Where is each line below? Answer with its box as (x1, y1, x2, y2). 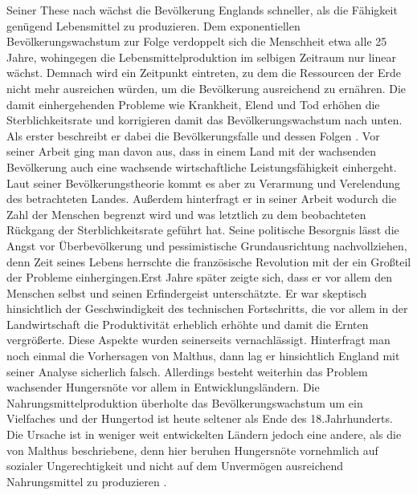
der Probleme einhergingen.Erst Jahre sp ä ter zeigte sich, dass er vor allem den (6, 269, 392, 286)
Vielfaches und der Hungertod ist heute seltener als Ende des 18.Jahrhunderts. (6, 410, 393, 427)
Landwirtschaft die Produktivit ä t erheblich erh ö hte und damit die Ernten (6, 315, 369, 332)
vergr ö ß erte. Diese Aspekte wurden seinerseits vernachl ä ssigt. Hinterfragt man (6, 331, 390, 348)
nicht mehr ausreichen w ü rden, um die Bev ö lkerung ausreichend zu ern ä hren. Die (6, 79, 407, 96)
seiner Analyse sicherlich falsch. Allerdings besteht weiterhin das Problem (6, 363, 368, 379)
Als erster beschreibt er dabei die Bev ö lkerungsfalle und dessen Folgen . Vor (6, 127, 380, 144)
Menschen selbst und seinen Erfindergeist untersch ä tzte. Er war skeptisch (6, 284, 367, 301)
